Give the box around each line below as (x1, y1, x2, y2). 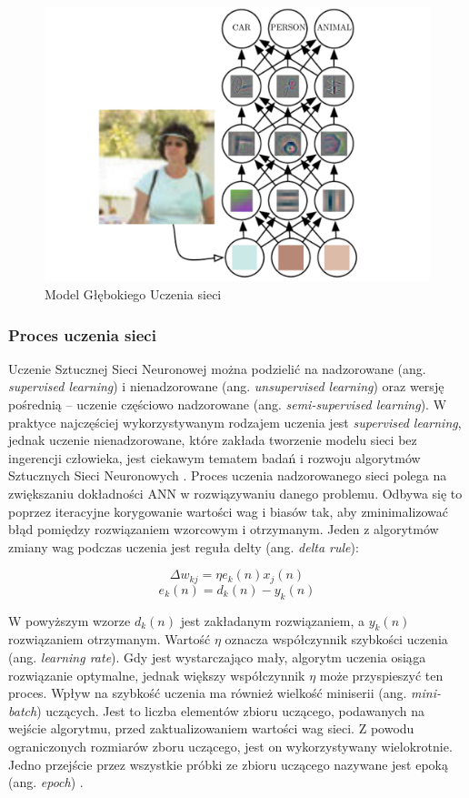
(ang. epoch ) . (8, 773, 84, 792)
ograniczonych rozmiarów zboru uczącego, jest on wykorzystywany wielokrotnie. (8, 736, 453, 755)
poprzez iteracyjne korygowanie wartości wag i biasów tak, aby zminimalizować (8, 501, 449, 520)
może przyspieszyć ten (319, 665, 444, 684)
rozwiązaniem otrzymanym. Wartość (8, 630, 211, 649)
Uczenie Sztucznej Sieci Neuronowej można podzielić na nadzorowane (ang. (8, 359, 426, 378)
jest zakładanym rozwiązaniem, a (180, 611, 364, 630)
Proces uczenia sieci (8, 323, 156, 346)
